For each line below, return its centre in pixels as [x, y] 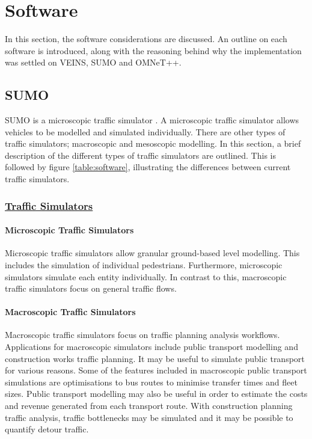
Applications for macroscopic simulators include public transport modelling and [151, 347]
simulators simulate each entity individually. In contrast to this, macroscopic [146, 276]
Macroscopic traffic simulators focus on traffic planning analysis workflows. [142, 335]
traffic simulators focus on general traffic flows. [91, 288]
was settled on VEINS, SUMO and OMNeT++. [93, 62]
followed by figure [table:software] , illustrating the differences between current [148, 167]
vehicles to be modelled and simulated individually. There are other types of [145, 131]
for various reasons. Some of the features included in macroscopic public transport [156, 370]
